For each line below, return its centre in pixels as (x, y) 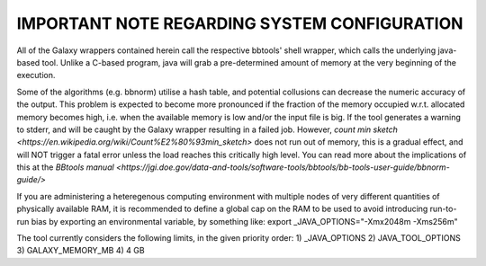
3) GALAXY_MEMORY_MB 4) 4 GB (81, 251)
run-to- (443, 209)
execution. (36, 75)
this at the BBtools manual (65, 167)
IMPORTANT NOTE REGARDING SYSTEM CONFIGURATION (240, 23)
